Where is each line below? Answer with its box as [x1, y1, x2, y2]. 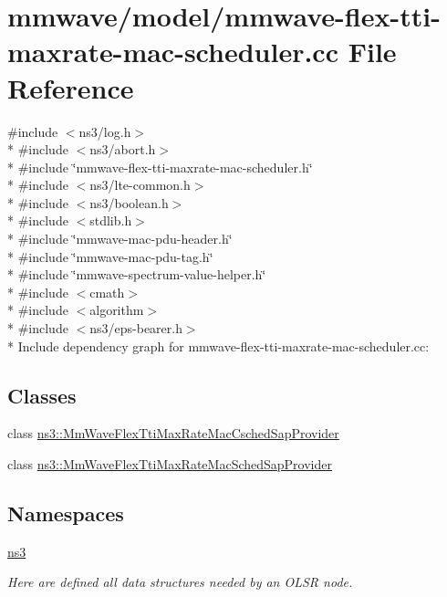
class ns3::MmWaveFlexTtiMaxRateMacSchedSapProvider [7, 455, 332, 474]
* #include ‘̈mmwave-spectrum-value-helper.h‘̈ [7, 265, 266, 284]
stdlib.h [89, 211, 132, 230]
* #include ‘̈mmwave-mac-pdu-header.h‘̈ [7, 229, 233, 248]
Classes [7, 381, 77, 409]
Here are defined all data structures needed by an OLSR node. [7, 572, 353, 592]
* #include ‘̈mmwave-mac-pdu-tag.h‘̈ [7, 246, 213, 266]
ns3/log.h [78, 121, 131, 141]
